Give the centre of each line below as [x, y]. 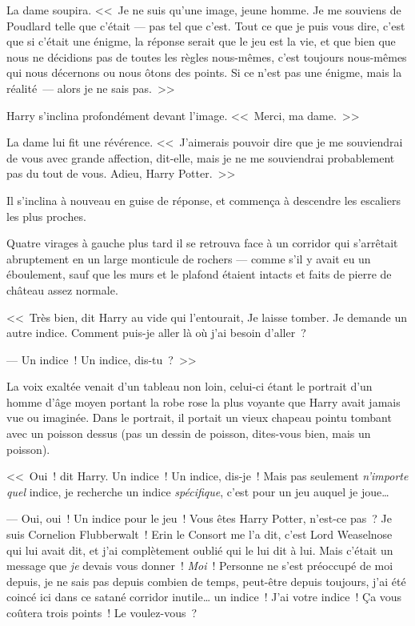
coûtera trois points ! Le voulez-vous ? [102, 612]
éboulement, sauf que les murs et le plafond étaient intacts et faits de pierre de [199, 274]
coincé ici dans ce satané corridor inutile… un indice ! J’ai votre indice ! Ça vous [204, 597]
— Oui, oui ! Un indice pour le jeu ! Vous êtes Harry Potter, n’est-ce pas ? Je [199, 518]
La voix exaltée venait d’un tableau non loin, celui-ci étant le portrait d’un [190, 386]
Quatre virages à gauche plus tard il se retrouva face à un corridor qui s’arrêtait [202, 243]
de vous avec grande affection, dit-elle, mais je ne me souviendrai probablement [201, 157]
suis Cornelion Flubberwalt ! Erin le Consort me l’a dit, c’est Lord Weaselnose [200, 534]
